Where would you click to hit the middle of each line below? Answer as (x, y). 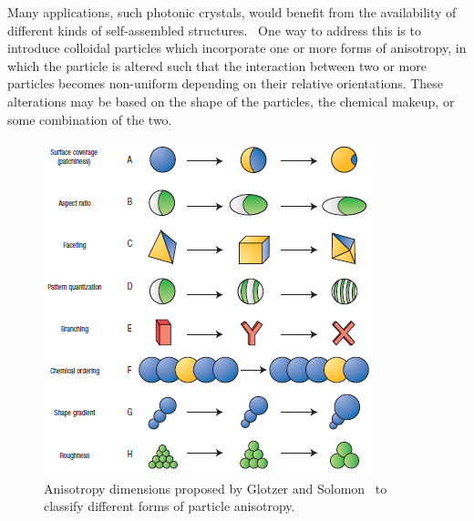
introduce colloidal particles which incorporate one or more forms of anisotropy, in (237, 48)
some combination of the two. (90, 119)
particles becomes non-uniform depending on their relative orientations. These (226, 83)
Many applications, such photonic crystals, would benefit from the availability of (232, 12)
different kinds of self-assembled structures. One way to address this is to (214, 30)
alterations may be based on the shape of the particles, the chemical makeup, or (231, 101)
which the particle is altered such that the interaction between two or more (217, 65)
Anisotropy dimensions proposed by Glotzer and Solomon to (216, 488)
